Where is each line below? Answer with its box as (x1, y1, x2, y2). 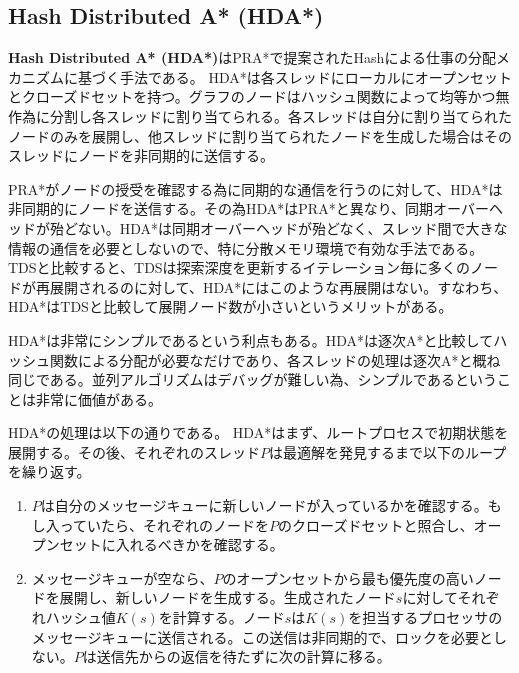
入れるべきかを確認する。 (115, 534, 284, 555)
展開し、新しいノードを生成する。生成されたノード (59, 587, 396, 608)
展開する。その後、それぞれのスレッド (8, 441, 260, 462)
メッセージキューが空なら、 (31, 567, 214, 588)
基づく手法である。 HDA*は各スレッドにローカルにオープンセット (77, 66, 512, 87)
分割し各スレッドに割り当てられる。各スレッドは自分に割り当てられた (49, 105, 512, 126)
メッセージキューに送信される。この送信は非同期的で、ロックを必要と (31, 626, 493, 647)
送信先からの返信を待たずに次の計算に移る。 (96, 646, 391, 667)
